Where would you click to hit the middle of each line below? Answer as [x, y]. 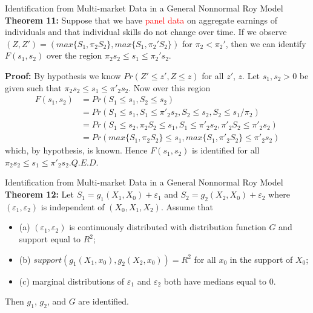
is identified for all [226, 150]
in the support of [261, 259]
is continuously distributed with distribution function [168, 227]
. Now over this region [170, 87]
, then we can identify [266, 43]
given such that [33, 87]
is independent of [73, 206]
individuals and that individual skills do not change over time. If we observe [146, 32]
